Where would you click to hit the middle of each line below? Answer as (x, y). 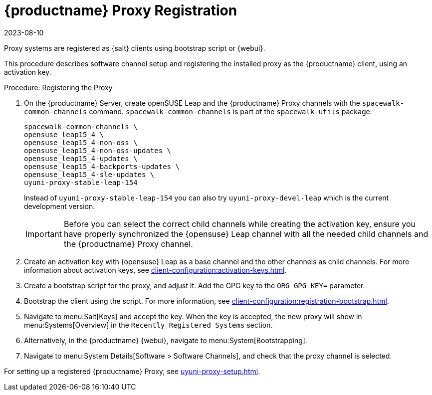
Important (44, 234)
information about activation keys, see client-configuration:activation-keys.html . (155, 270)
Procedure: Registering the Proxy (58, 87)
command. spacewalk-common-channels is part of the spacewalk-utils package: (230, 111)
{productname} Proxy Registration (121, 10)
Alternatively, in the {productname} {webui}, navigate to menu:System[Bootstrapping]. (166, 340)
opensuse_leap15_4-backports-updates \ (102, 166)
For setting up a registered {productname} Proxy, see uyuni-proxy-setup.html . (132, 371)
